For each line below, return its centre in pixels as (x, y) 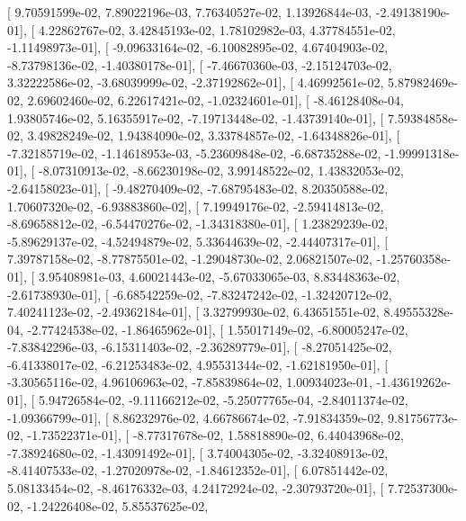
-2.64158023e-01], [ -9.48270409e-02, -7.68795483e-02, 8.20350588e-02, (198, 188)
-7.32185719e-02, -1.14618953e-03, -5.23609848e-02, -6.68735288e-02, (194, 153)
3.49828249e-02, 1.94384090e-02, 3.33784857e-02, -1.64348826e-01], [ (214, 135)
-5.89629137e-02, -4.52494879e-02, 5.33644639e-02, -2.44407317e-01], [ (198, 241)
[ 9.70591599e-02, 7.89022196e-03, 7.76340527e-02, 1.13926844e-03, (190, 12)
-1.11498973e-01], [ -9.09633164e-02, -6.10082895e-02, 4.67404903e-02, (198, 47)
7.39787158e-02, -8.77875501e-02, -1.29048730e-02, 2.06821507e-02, (190, 259)
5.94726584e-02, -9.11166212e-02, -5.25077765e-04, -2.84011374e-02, (223, 400)
